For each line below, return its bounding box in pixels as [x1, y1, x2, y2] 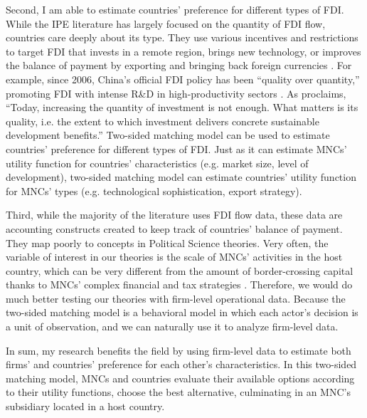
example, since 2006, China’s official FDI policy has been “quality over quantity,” [6, 71, 360, 86]
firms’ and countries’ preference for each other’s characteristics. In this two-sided [6, 357, 357, 372]
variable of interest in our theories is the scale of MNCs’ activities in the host [6, 249, 343, 264]
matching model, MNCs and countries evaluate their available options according [6, 370, 355, 385]
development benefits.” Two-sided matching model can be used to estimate [6, 127, 330, 142]
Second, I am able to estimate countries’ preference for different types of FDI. [6, 2, 344, 16]
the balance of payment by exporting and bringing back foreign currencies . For [6, 58, 352, 73]
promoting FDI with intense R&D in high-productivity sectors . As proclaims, [6, 85, 346, 100]
